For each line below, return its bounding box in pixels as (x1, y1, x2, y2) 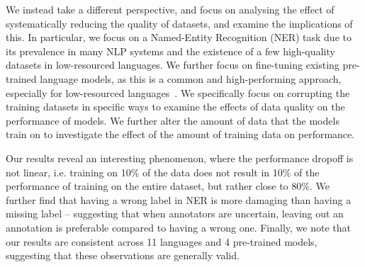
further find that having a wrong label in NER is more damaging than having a (6, 192, 352, 207)
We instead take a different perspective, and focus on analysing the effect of (6, 2, 335, 16)
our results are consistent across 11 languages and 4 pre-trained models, (6, 234, 318, 249)
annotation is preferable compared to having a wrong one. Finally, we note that (6, 220, 351, 234)
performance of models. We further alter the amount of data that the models (6, 113, 339, 127)
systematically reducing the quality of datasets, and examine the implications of (6, 16, 353, 30)
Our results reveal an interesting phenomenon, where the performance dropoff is (6, 150, 354, 165)
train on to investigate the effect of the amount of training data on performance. (6, 127, 355, 142)
